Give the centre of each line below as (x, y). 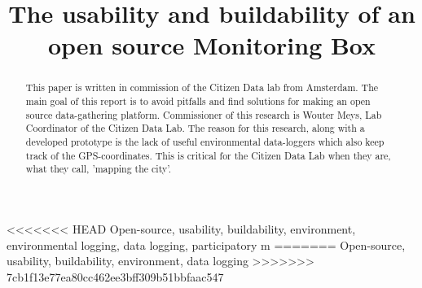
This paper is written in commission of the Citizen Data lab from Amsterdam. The (202, 87)
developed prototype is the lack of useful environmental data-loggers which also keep (205, 141)
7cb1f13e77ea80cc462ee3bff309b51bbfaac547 (115, 276)
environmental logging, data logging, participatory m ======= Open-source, (206, 244)
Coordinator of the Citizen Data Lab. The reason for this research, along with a (195, 128)
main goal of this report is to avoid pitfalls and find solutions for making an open (198, 101)
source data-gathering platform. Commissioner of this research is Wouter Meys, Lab (204, 114)
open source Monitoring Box (212, 45)
